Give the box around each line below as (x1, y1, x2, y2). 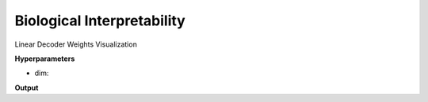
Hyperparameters (14, 54, 75, 63)
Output (14, 83, 39, 93)
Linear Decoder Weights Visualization (14, 40, 138, 49)
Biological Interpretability (14, 12, 185, 29)
